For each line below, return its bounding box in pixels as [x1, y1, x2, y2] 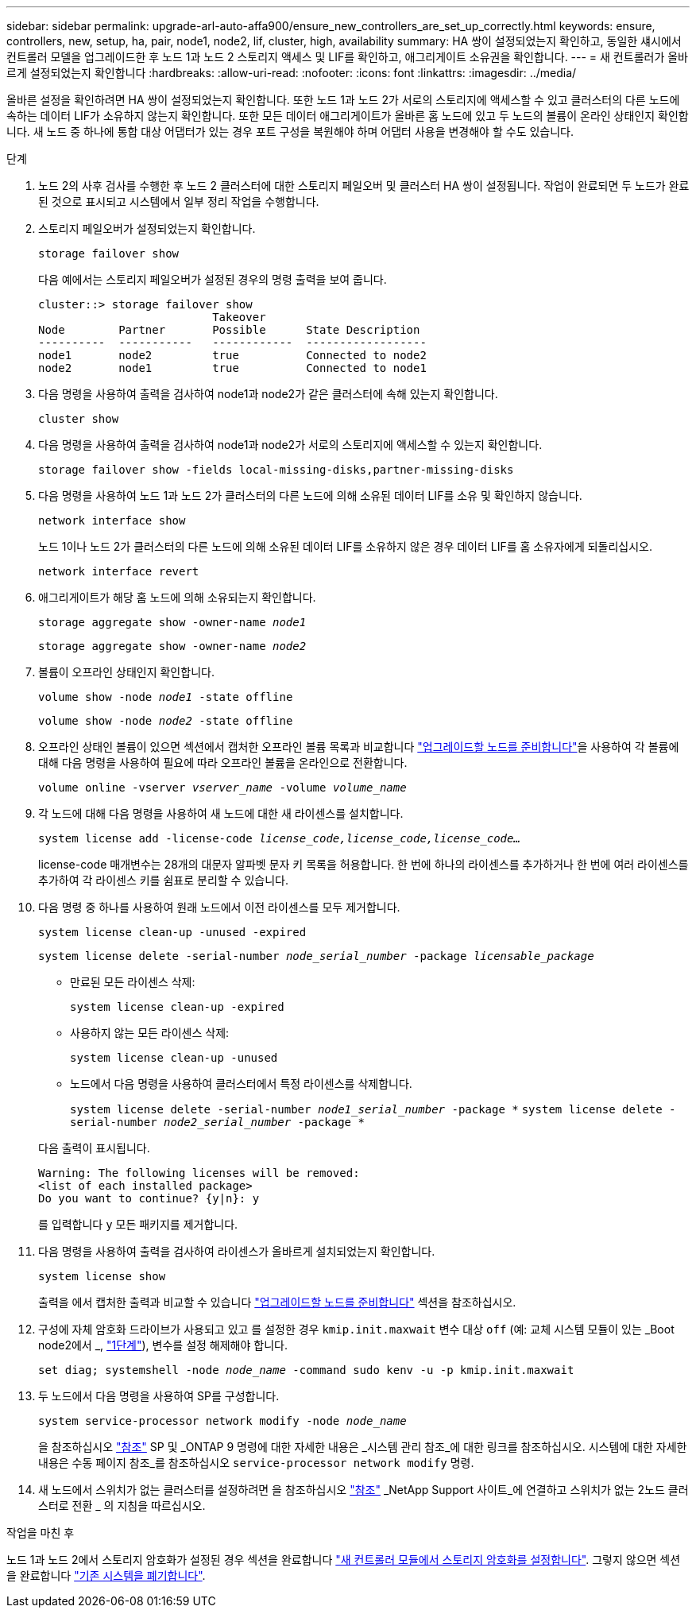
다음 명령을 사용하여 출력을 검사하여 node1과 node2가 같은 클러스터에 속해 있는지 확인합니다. [38, 387, 498, 401]
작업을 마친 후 [6, 1526, 75, 1539]
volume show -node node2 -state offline [38, 714, 293, 727]
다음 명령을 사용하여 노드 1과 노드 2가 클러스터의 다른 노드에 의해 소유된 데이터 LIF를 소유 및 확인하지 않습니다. [38, 489, 582, 502]
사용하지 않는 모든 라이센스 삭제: [70, 1026, 230, 1039]
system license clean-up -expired [70, 1001, 284, 1013]
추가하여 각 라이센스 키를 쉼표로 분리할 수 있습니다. [38, 873, 288, 887]
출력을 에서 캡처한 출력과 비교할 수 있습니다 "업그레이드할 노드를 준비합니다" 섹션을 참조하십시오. [38, 1295, 516, 1309]
